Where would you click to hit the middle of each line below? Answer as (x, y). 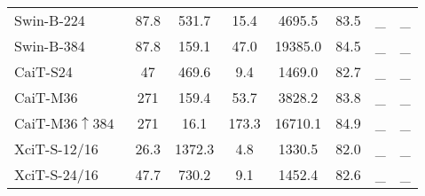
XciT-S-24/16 (56, 174)
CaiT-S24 (43, 71)
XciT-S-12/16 (56, 149)
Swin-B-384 (50, 46)
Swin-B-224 (50, 20)
